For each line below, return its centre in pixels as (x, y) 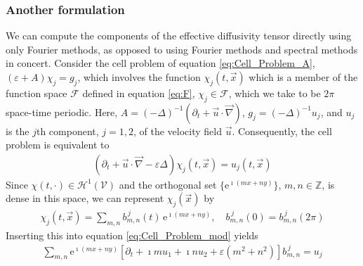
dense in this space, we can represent (85, 198)
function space (37, 93)
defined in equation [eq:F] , (139, 93)
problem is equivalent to (58, 145)
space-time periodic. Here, (62, 112)
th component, (67, 131)
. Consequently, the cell (282, 131)
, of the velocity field (177, 131)
